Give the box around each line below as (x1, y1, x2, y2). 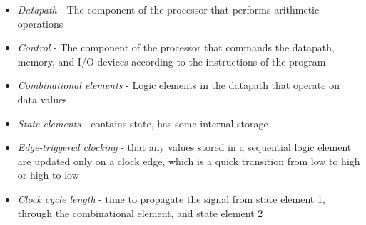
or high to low (17, 167, 79, 182)
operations (17, 16, 63, 31)
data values (17, 91, 67, 106)
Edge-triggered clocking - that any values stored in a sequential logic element (17, 140, 352, 155)
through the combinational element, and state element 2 (17, 205, 263, 220)
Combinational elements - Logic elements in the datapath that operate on (17, 78, 340, 93)
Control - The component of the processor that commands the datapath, (17, 40, 335, 55)
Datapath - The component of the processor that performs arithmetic (17, 2, 320, 16)
